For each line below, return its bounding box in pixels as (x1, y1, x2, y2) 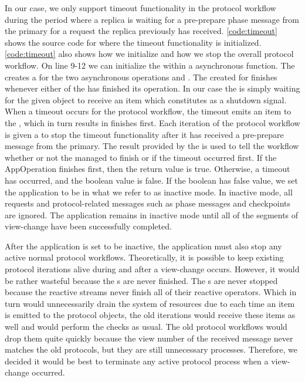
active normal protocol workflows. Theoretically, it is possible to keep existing (5, 251, 284, 263)
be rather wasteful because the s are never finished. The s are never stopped (5, 274, 278, 286)
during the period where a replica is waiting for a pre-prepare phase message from (5, 13, 299, 25)
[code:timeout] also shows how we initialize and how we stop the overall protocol (5, 48, 294, 60)
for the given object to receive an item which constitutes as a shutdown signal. (5, 93, 287, 106)
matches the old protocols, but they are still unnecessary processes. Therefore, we (5, 343, 297, 356)
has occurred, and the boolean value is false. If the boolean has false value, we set (5, 174, 298, 186)
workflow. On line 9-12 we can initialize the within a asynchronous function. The (5, 59, 295, 71)
